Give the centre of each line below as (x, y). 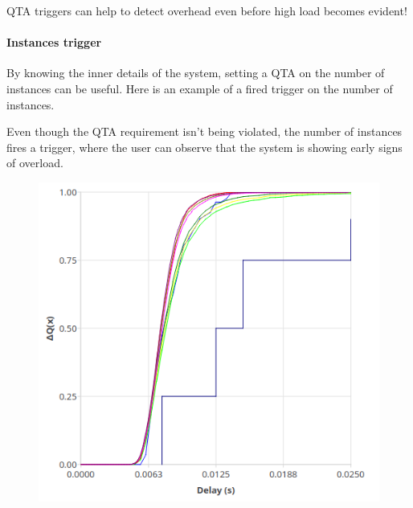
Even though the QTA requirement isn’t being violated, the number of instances (204, 131)
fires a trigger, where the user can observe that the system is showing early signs (204, 147)
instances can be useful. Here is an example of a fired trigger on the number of (200, 88)
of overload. (35, 163)
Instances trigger (54, 42)
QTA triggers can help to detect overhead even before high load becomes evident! (207, 10)
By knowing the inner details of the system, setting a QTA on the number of (196, 73)
